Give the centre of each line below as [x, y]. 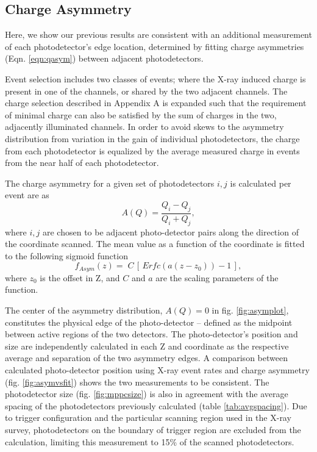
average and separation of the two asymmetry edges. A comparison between [146, 358]
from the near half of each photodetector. [82, 163]
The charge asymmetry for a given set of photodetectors [110, 183]
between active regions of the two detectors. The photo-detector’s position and [151, 334]
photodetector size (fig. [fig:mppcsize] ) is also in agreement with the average [147, 394]
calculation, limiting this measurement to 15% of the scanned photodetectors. [150, 441]
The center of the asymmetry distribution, [84, 310]
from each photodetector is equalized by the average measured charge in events [152, 150]
